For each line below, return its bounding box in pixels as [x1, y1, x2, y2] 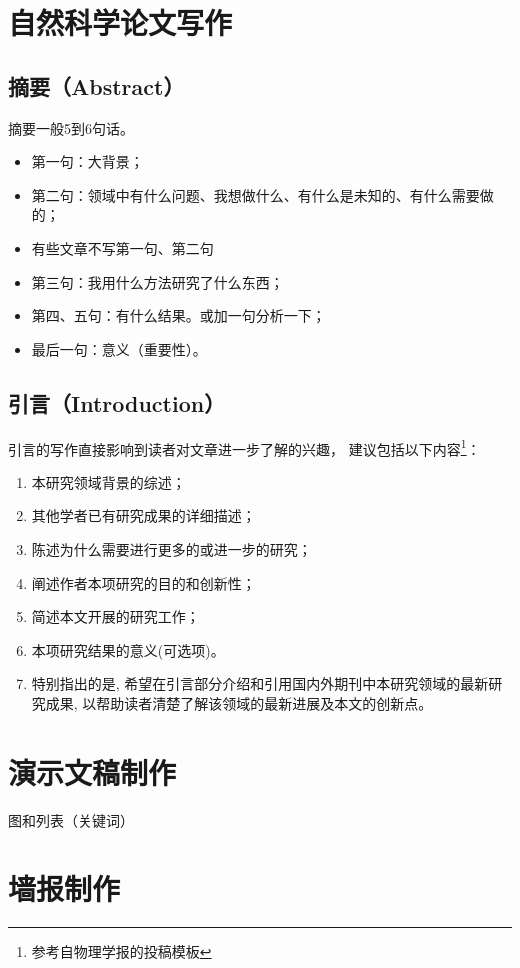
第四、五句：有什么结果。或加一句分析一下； [31, 305, 326, 326]
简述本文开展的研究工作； [31, 606, 200, 627]
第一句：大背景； [31, 151, 144, 172]
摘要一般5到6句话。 [8, 117, 134, 138]
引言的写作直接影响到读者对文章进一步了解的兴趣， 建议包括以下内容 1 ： [8, 435, 481, 459]
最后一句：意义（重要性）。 [31, 338, 207, 359]
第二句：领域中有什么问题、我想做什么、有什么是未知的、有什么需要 [31, 184, 480, 205]
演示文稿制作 [8, 751, 177, 792]
